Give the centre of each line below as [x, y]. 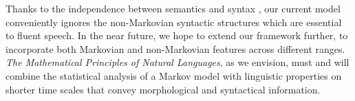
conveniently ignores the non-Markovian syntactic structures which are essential [174, 22]
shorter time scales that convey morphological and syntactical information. [163, 89]
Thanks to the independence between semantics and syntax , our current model [173, 8]
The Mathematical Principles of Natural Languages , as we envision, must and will [177, 62]
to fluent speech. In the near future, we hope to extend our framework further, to [177, 35]
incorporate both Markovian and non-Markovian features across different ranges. [175, 48]
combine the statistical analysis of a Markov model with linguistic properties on [174, 75]
